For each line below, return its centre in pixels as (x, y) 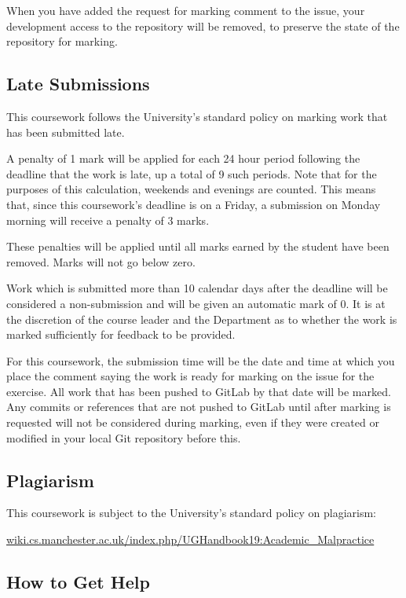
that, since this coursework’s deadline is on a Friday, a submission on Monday (194, 204)
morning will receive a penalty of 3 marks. (108, 220)
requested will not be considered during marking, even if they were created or (193, 422)
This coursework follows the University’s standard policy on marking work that (197, 116)
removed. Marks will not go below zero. (101, 261)
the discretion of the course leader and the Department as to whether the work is (202, 319)
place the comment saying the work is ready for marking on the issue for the (190, 376)
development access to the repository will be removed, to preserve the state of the (203, 26)
